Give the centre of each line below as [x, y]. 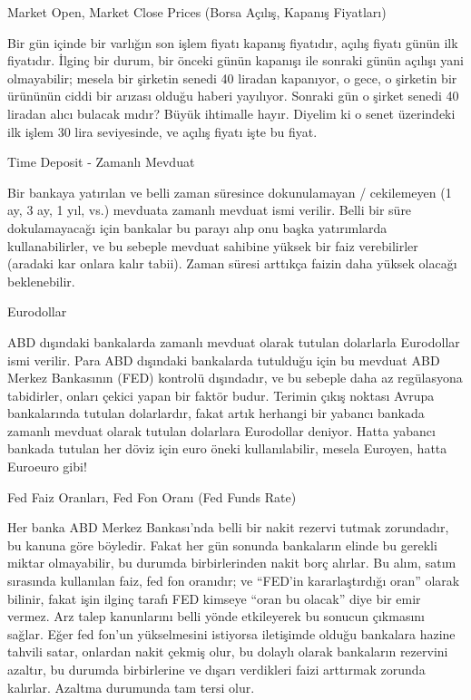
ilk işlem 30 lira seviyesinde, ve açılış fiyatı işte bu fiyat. [162, 131]
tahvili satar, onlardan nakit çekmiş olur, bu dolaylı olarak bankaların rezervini [228, 651]
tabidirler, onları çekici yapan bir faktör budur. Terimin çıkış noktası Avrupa [221, 395]
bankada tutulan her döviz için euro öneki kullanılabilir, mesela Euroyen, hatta [227, 448]
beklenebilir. [41, 281]
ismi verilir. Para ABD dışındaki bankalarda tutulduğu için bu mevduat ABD [224, 360]
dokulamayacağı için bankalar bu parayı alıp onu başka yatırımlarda [197, 227]
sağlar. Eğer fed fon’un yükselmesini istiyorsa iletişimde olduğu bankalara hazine [231, 633]
